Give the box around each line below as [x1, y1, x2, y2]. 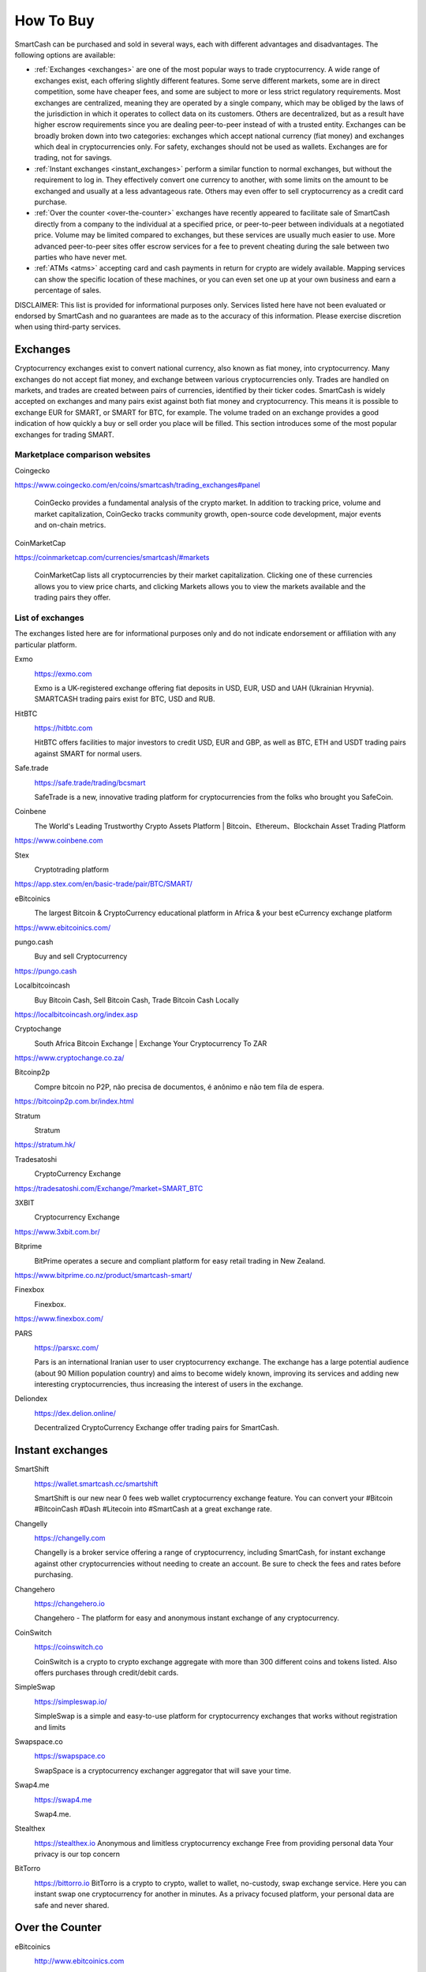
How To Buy [14, 12, 95, 29]
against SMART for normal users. [34, 749, 142, 758]
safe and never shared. [34, 1900, 110, 1910]
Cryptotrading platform [34, 865, 110, 874]
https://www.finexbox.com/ [14, 1314, 104, 1324]
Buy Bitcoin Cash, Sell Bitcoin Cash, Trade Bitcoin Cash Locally [34, 995, 240, 1005]
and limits [34, 1722, 66, 1731]
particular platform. [14, 640, 77, 649]
